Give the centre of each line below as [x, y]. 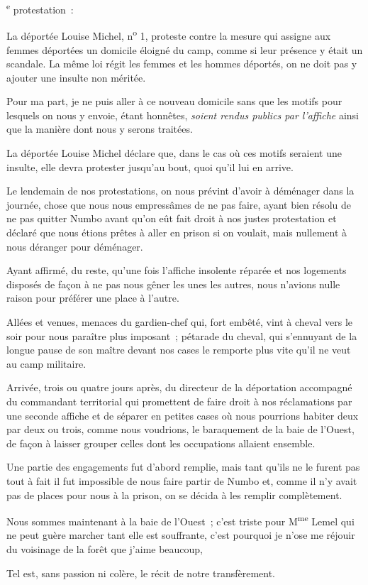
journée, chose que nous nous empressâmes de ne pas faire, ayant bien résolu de [179, 204]
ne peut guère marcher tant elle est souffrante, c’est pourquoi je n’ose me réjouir [181, 535]
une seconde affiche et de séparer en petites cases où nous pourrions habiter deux [183, 415]
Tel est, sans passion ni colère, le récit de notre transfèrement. [141, 573]
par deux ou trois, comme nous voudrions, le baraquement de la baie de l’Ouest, [180, 429]
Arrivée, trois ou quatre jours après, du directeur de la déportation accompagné [179, 387]
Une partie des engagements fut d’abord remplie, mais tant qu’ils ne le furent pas [183, 467]
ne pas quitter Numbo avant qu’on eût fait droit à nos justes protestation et [172, 218]
